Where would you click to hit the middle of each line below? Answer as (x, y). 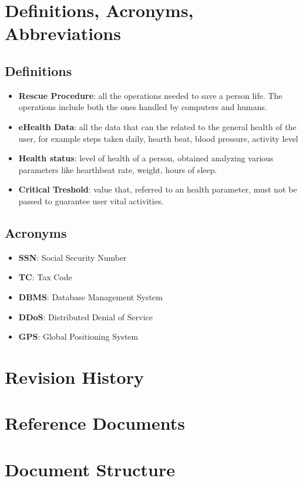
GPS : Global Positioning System (78, 336)
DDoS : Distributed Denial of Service (85, 316)
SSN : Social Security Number (73, 257)
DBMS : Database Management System (90, 296)
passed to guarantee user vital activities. (91, 200)
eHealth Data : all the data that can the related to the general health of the (157, 126)
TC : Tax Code (45, 277)
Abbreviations (63, 33)
